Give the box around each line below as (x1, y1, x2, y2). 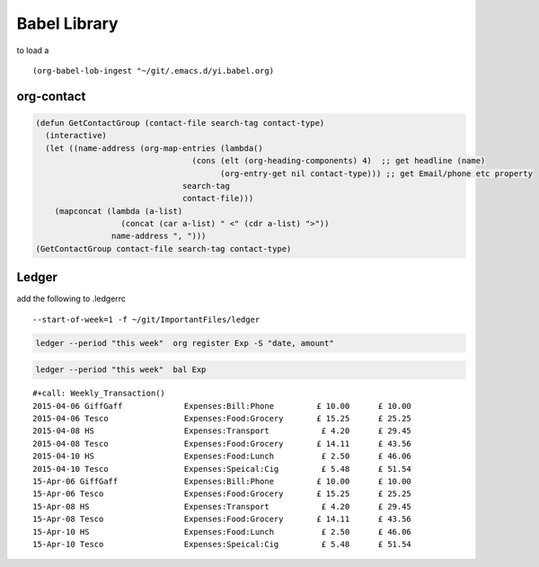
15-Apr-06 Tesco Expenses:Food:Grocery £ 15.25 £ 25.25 (32, 489, 412, 499)
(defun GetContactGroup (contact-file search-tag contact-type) (35, 118, 325, 128)
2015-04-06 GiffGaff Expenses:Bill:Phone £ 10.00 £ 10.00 (32, 401, 412, 411)
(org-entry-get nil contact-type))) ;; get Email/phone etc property (220, 168, 534, 179)
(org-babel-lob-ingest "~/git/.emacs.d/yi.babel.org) (32, 66, 274, 75)
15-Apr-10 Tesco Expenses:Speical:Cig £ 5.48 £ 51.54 (32, 539, 412, 549)
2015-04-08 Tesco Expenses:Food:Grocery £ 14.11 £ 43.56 (32, 439, 412, 448)
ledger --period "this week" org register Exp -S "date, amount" (35, 338, 334, 348)
